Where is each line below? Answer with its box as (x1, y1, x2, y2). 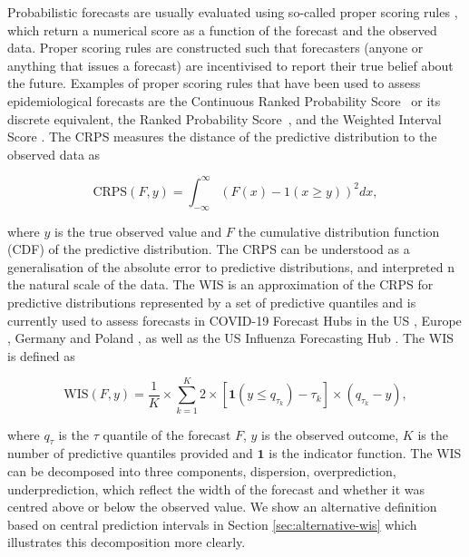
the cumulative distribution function (238, 221, 440, 240)
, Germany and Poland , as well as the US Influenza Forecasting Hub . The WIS (7, 328, 454, 347)
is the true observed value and (54, 221, 222, 240)
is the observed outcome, (261, 425, 399, 444)
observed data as (7, 144, 101, 163)
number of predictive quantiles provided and (7, 444, 253, 463)
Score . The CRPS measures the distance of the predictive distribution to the (7, 127, 437, 146)
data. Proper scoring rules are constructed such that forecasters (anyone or (7, 38, 424, 57)
